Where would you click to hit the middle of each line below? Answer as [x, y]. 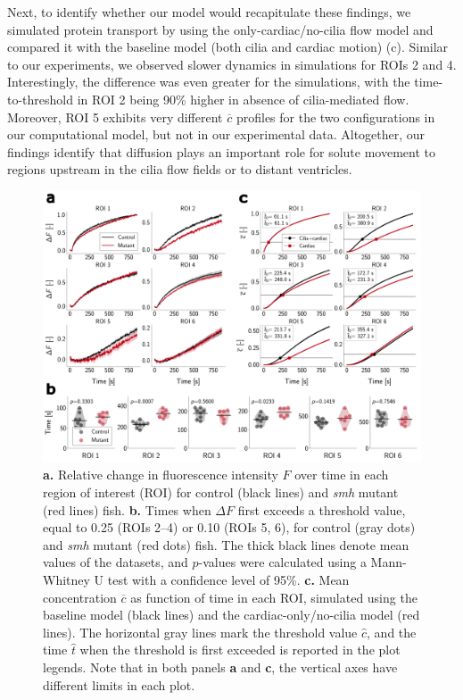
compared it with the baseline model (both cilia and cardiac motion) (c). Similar [228, 47]
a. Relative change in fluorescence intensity [161, 475]
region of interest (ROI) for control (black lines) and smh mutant [221, 492]
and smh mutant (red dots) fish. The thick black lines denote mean [226, 544]
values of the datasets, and [116, 562]
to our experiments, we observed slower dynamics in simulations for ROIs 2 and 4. [232, 64]
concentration [80, 597]
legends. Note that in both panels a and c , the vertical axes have [220, 667]
